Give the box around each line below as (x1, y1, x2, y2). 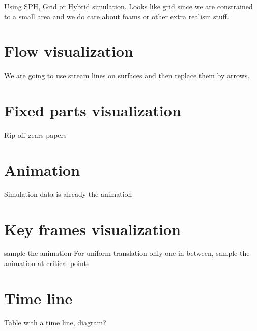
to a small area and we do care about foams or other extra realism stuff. (4, 11, 229, 21)
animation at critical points (4, 258, 90, 269)
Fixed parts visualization (4, 100, 181, 121)
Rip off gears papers (4, 129, 67, 140)
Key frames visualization (4, 218, 181, 239)
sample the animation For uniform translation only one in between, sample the (4, 248, 250, 258)
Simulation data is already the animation (4, 188, 132, 199)
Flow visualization (4, 41, 133, 61)
